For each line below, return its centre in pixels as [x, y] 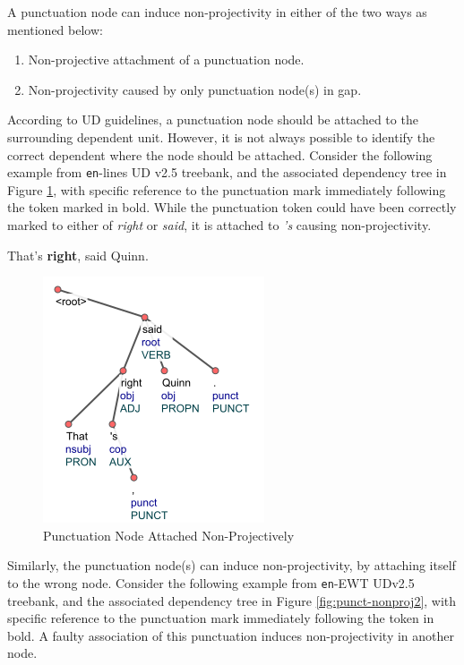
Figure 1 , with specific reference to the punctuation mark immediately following [227, 189]
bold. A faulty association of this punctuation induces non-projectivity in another [231, 635]
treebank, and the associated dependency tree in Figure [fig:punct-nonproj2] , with [232, 600]
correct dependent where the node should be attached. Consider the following [220, 154]
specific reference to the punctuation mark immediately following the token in [221, 618]
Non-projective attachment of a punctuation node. [166, 60]
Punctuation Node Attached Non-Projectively [169, 535]
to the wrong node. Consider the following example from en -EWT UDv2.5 [211, 582]
